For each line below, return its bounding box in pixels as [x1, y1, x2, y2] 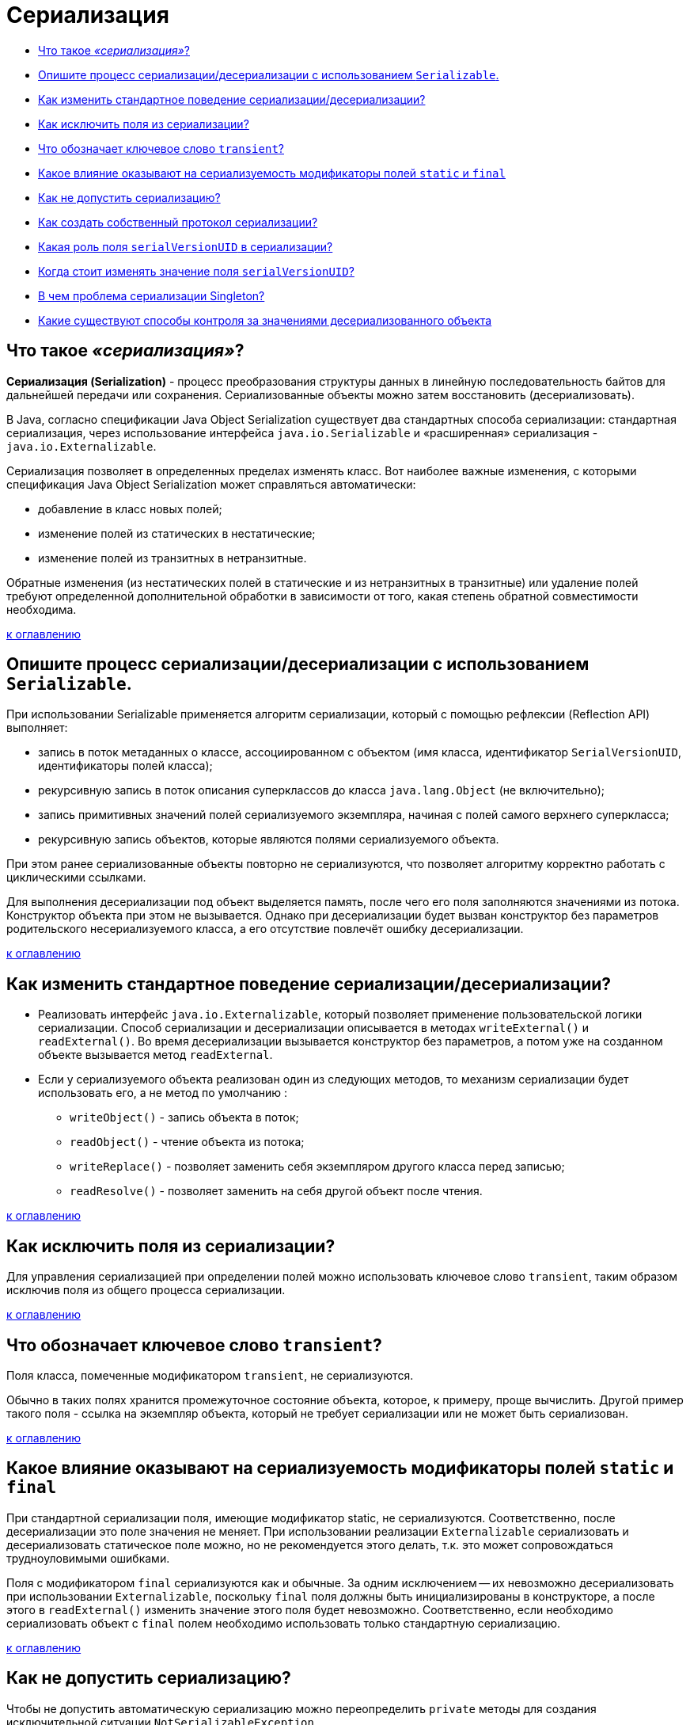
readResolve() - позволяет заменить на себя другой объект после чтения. [70, 1184, 483, 1198]
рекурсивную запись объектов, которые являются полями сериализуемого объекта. [38, 832, 499, 847]
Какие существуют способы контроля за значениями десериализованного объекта [38, 313, 492, 327]
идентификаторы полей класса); [38, 759, 213, 773]
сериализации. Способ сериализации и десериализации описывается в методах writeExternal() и [38, 1021, 590, 1035]
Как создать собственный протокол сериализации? [38, 215, 318, 229]
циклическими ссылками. [6, 870, 146, 885]
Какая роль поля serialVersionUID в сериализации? [38, 239, 333, 253]
